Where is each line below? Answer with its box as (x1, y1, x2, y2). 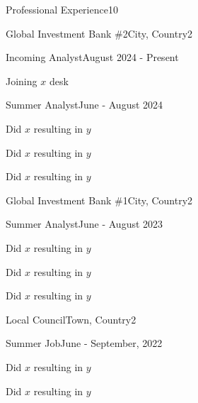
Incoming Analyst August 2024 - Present (6, 50, 179, 65)
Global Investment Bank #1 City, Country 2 (6, 192, 193, 207)
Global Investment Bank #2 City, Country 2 (6, 26, 193, 40)
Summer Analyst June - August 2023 (6, 216, 163, 231)
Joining (6, 73, 37, 88)
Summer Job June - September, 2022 (6, 336, 163, 350)
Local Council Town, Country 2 (6, 311, 136, 326)
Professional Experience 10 (6, 2, 118, 16)
